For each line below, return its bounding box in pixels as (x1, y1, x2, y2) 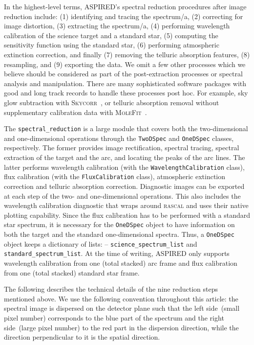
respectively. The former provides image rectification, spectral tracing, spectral (4, 142, 239, 153)
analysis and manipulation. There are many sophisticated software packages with (4, 78, 247, 88)
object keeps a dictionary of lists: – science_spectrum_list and (4, 238, 197, 249)
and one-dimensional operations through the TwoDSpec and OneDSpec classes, (4, 133, 234, 143)
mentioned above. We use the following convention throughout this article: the (4, 293, 238, 303)
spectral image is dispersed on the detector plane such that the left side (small (4, 303, 240, 313)
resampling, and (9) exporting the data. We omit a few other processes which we (4, 59, 246, 69)
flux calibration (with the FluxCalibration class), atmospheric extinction (4, 171, 226, 182)
